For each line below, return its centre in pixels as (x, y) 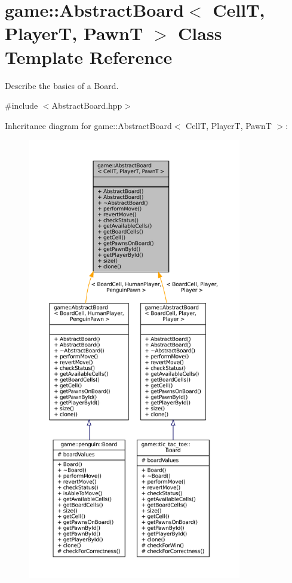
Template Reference (89, 56)
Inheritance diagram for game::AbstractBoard (88, 125)
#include (21, 105)
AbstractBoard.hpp (87, 105)
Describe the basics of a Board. (62, 85)
